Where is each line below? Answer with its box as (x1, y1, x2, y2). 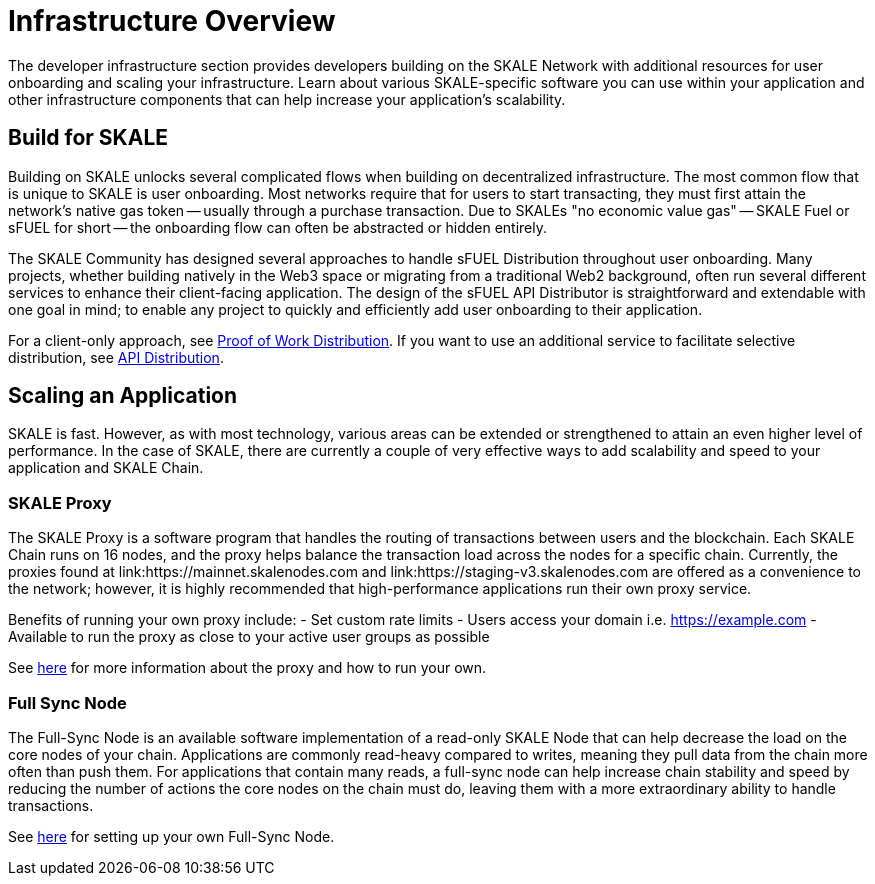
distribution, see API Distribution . (8, 348, 224, 366)
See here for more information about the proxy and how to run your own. (8, 659, 487, 677)
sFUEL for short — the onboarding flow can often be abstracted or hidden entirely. (8, 218, 547, 236)
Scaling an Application (8, 383, 238, 409)
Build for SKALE (8, 125, 169, 151)
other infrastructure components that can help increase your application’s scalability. (8, 90, 566, 108)
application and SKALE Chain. (8, 459, 204, 477)
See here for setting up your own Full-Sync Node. (8, 827, 335, 845)
